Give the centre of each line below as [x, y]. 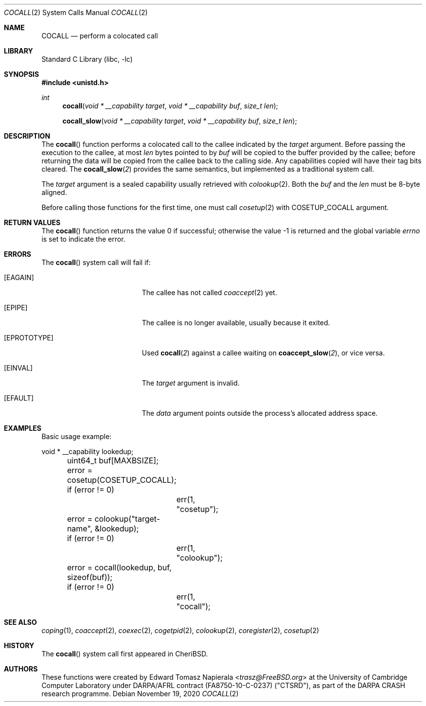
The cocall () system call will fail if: [96, 262]
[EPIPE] [16, 308]
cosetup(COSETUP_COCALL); [122, 480]
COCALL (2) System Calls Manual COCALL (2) [76, 12]
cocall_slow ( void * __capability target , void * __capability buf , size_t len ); [180, 121]
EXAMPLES [23, 428]
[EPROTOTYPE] [29, 338]
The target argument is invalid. [191, 383]
